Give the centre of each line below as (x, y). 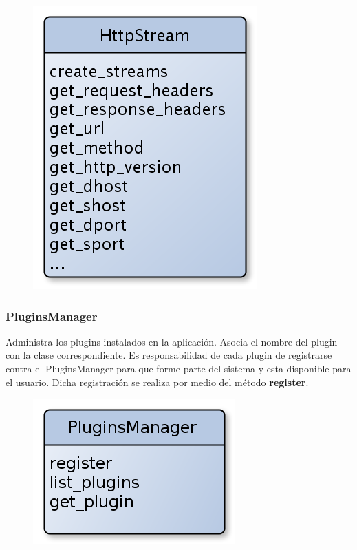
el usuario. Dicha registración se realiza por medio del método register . (157, 382)
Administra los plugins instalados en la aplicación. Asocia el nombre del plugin (172, 341)
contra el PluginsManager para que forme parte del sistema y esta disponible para (178, 368)
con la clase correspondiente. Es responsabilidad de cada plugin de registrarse (169, 355)
